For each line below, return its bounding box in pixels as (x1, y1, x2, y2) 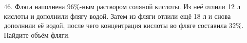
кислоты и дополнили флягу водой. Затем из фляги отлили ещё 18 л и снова (4, 11, 231, 21)
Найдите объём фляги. (4, 29, 70, 40)
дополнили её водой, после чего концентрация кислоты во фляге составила (4, 20, 227, 30)
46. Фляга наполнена (4, 1, 65, 11)
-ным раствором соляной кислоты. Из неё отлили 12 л (79, 1, 241, 11)
